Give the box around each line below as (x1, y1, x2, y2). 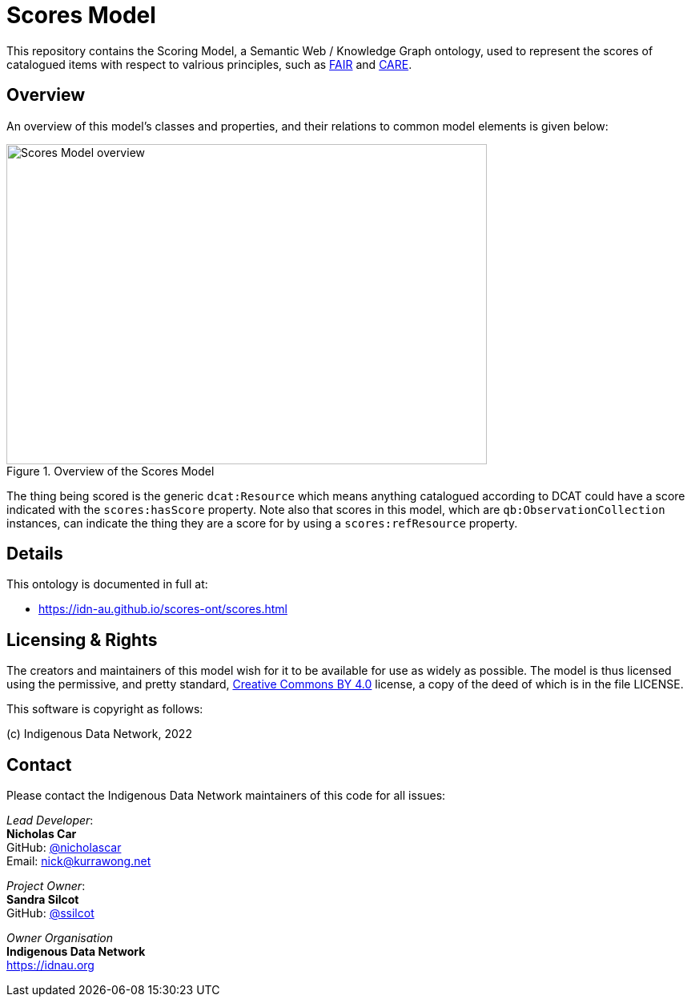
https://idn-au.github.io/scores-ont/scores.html (38, 602, 287, 616)
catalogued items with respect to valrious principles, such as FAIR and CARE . (6, 57, 412, 71)
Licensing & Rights (6, 629, 158, 650)
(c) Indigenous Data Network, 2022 (6, 727, 192, 741)
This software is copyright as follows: (6, 702, 203, 716)
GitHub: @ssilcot (6, 906, 94, 921)
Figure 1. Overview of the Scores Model (6, 463, 215, 478)
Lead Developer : (6, 813, 94, 828)
